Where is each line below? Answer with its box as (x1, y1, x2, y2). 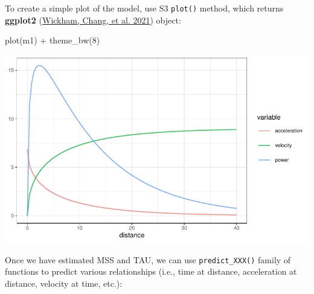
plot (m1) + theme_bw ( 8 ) (5, 34, 100, 46)
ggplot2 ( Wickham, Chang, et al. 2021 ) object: (5, 13, 181, 26)
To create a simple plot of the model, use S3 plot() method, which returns (5, 2, 284, 14)
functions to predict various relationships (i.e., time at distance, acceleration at (5, 265, 297, 278)
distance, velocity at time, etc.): (5, 276, 123, 289)
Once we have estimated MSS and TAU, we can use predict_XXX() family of (5, 253, 291, 266)
